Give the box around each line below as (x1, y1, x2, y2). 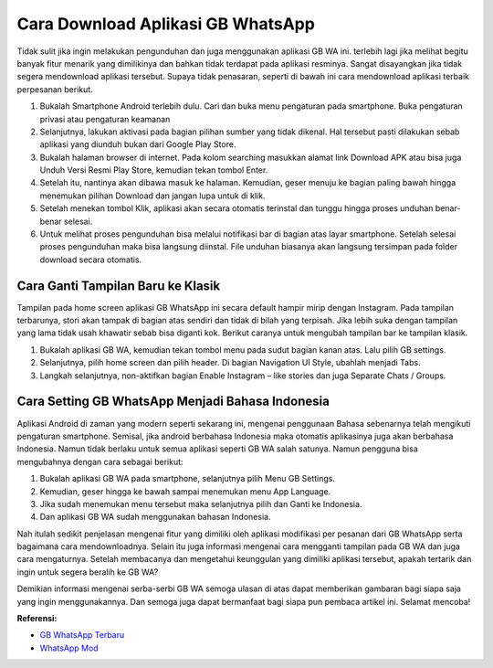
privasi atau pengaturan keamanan (39, 113, 171, 124)
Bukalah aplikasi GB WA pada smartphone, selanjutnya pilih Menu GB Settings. (39, 473, 336, 484)
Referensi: (16, 613, 58, 624)
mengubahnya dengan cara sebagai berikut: (16, 456, 184, 467)
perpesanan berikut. (16, 83, 93, 95)
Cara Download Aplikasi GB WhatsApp (16, 14, 315, 34)
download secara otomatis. (39, 254, 142, 265)
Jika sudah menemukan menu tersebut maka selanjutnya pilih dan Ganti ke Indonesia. (39, 498, 362, 509)
